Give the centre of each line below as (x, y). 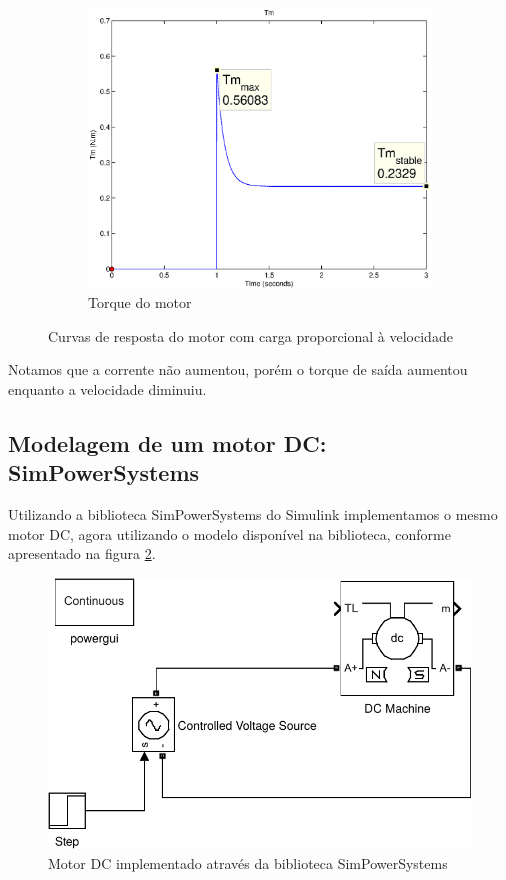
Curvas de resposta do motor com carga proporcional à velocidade (250, 335)
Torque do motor (140, 302)
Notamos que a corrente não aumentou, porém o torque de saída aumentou (238, 369)
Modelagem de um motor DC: (167, 442)
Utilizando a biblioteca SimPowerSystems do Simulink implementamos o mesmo (253, 514)
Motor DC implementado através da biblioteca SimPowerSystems (248, 862)
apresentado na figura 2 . (82, 553)
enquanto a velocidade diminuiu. (107, 388)
